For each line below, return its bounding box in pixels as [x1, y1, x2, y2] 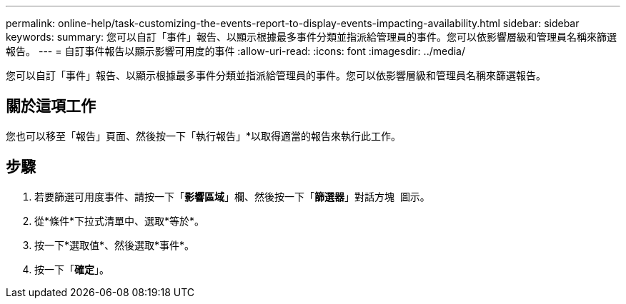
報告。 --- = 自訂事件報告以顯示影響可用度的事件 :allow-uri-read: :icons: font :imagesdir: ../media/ [6, 45, 466, 57]
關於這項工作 [6, 97, 96, 116]
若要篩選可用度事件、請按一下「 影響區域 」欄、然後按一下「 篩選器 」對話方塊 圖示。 [34, 190, 430, 203]
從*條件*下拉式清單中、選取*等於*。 [34, 214, 205, 227]
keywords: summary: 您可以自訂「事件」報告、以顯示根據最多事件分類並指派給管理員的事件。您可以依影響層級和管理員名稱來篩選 [6, 31, 617, 43]
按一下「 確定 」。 [34, 263, 109, 275]
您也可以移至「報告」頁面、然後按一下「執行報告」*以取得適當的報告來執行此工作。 [6, 129, 402, 142]
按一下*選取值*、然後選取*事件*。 [34, 238, 195, 251]
